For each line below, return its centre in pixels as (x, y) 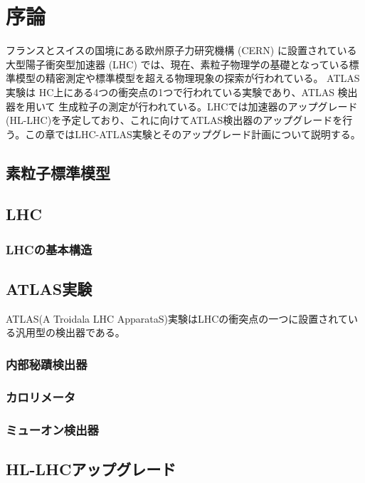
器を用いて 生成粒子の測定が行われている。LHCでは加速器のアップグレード (182, 106)
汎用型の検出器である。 (70, 332)
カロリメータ (41, 396)
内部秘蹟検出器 (47, 364)
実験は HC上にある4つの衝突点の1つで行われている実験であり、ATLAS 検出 (182, 92)
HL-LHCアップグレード (91, 469)
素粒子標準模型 (58, 172)
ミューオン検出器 (52, 429)
